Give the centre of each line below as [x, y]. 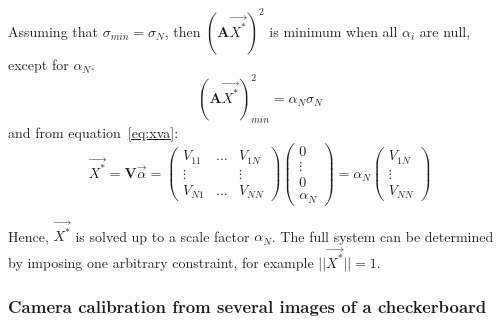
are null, [445, 30]
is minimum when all [333, 30]
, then [182, 30]
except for [38, 63]
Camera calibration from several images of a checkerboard [247, 306]
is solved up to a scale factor [162, 235]
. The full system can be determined [382, 235]
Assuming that [53, 30]
